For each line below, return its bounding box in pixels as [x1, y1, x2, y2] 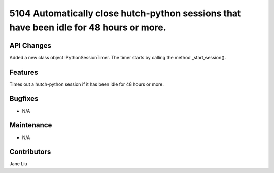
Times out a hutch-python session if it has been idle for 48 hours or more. [9, 81, 164, 87]
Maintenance [9, 121, 52, 129]
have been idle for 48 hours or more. [9, 22, 166, 33]
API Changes [9, 41, 52, 50]
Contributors [9, 148, 51, 156]
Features [9, 67, 38, 76]
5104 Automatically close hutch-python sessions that [9, 8, 241, 19]
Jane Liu [9, 161, 27, 167]
